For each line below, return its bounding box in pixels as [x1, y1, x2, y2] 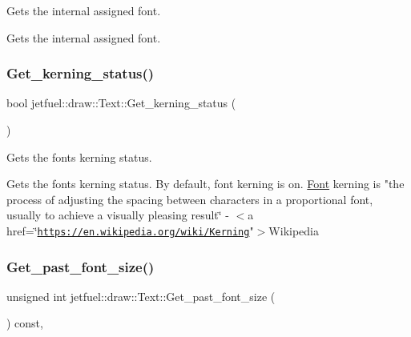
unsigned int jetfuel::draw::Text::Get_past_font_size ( [6, 287, 276, 304]
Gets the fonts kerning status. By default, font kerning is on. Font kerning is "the [6, 175, 405, 192]
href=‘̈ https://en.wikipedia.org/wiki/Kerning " [6, 222, 254, 239]
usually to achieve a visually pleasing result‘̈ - [6, 207, 230, 223]
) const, [6, 315, 43, 331]
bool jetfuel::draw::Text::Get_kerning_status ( [6, 94, 236, 111]
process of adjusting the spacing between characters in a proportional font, [6, 191, 373, 207]
